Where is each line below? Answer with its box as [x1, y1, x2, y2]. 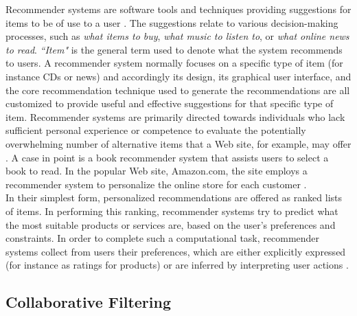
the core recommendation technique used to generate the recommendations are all [5, 82, 350, 97]
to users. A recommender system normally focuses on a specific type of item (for [5, 56, 343, 70]
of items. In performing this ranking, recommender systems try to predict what [5, 203, 338, 218]
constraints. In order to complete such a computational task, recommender [5, 231, 320, 245]
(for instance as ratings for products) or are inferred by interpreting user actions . [5, 258, 349, 272]
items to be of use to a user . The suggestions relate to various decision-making [5, 15, 338, 30]
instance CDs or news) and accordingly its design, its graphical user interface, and [5, 69, 352, 83]
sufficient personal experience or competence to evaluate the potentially [5, 123, 306, 137]
